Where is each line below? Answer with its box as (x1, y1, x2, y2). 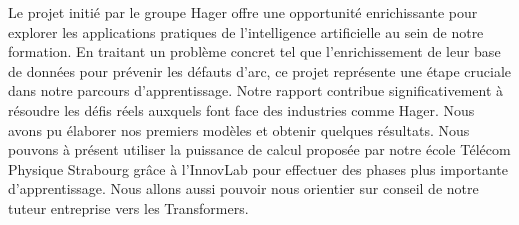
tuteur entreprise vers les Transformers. (8, 197, 249, 218)
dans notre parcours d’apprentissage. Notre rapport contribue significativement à (8, 80, 504, 101)
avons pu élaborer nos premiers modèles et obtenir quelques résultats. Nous (8, 119, 470, 140)
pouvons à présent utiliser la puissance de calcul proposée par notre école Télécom (8, 139, 511, 160)
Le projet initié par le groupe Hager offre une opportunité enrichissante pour (8, 2, 478, 22)
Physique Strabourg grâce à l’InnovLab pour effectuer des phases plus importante (8, 158, 508, 179)
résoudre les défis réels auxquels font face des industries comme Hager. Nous (8, 99, 475, 120)
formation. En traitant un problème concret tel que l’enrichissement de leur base (8, 41, 501, 62)
